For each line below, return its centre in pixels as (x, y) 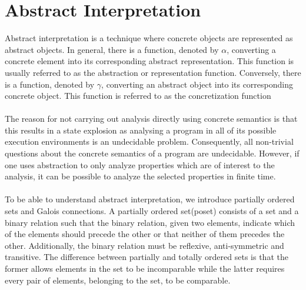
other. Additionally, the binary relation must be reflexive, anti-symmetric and (144, 245)
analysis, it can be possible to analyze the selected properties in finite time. (140, 176)
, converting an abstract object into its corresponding (197, 84)
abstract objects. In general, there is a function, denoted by (112, 49)
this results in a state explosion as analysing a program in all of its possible (141, 130)
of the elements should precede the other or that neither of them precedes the (145, 234)
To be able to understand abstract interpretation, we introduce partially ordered (150, 199)
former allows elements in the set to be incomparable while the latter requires (145, 268)
